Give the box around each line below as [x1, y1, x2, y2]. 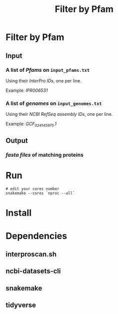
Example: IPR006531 [5, 87, 48, 93]
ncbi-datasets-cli [5, 267, 61, 276]
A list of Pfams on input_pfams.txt [5, 66, 90, 73]
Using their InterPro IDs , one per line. [5, 77, 82, 83]
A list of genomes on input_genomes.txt [5, 100, 102, 107]
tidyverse [5, 301, 36, 310]
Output [5, 136, 28, 145]
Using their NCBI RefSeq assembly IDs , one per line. [5, 111, 113, 117]
